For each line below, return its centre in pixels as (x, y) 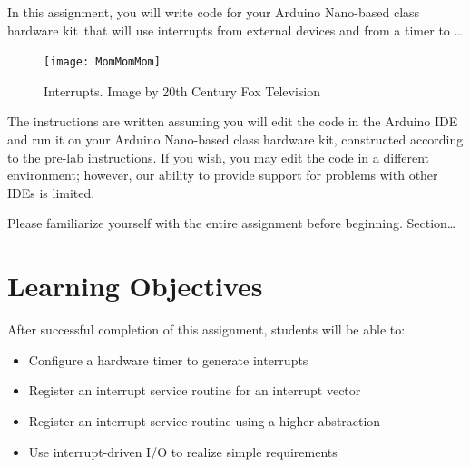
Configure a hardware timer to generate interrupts (168, 359)
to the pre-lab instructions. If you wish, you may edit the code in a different (219, 157)
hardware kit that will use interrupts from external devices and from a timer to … (235, 30)
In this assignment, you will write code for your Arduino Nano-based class (214, 12)
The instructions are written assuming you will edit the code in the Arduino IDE (233, 121)
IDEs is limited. (51, 192)
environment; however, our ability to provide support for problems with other (223, 175)
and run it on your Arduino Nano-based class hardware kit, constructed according (235, 139)
